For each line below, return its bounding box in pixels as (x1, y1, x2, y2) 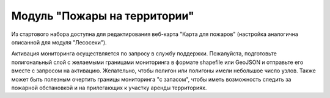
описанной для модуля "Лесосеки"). (11, 38, 107, 46)
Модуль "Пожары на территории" (11, 9, 195, 23)
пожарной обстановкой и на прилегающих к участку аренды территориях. (11, 84, 207, 91)
